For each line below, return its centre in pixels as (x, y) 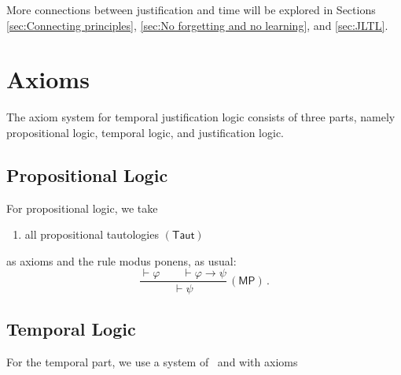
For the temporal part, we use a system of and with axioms (152, 361)
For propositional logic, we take (82, 208)
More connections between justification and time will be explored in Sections (191, 9)
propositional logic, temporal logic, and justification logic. (145, 132)
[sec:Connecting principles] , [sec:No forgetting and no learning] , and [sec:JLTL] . (197, 25)
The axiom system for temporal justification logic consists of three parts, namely (201, 117)
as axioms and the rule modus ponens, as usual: (121, 260)
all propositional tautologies (92, 234)
